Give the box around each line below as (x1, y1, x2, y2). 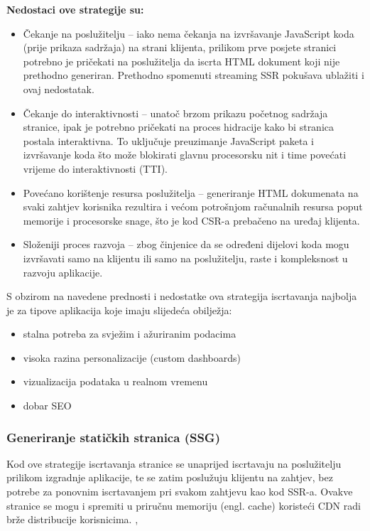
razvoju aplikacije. (23, 264, 103, 279)
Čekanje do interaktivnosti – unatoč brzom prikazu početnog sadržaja (23, 105, 328, 120)
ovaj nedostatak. (23, 81, 94, 96)
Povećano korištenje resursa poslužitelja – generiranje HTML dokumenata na (23, 185, 359, 200)
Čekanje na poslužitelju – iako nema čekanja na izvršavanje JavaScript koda (23, 26, 354, 41)
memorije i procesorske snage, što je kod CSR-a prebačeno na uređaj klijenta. (23, 213, 360, 227)
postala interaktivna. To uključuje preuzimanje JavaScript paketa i (23, 133, 314, 148)
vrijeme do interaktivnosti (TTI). (23, 161, 168, 176)
